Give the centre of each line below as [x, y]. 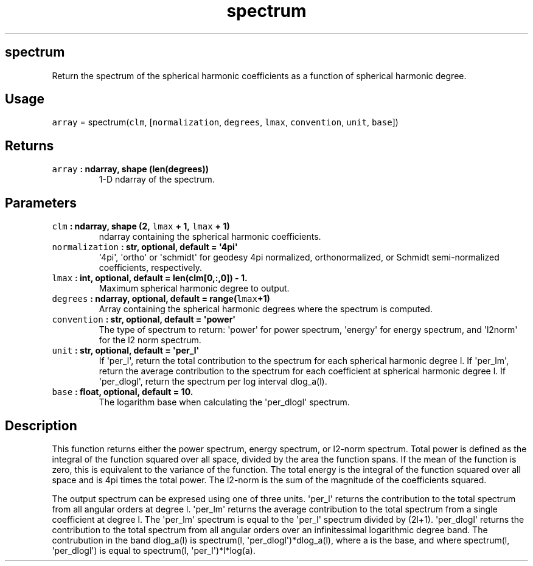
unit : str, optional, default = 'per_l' [126, 351]
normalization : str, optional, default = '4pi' [145, 247]
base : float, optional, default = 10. [123, 392]
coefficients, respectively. [150, 268]
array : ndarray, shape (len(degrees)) [130, 169]
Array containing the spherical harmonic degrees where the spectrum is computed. [266, 309]
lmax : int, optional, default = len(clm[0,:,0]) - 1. [150, 278]
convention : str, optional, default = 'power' [144, 320]
